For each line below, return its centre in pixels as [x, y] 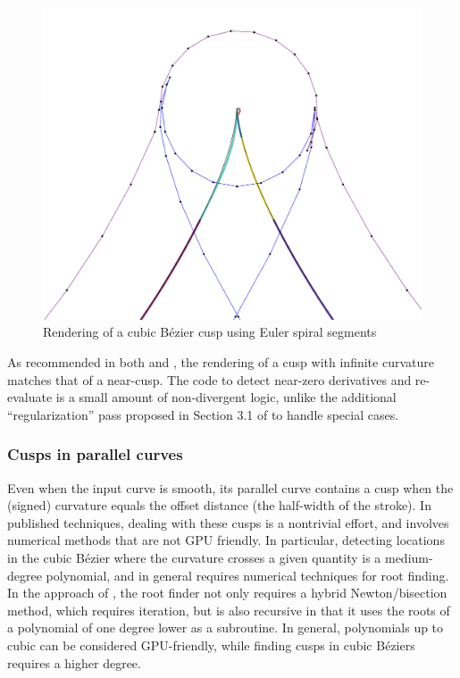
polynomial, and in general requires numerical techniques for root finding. [247, 575]
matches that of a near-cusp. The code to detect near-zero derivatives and [209, 379]
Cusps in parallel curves [95, 454]
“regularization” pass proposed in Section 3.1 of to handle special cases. [203, 414]
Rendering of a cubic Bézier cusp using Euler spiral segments [210, 332]
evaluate [30, 397]
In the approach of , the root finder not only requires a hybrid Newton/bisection [227, 593]
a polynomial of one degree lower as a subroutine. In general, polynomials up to [226, 628]
